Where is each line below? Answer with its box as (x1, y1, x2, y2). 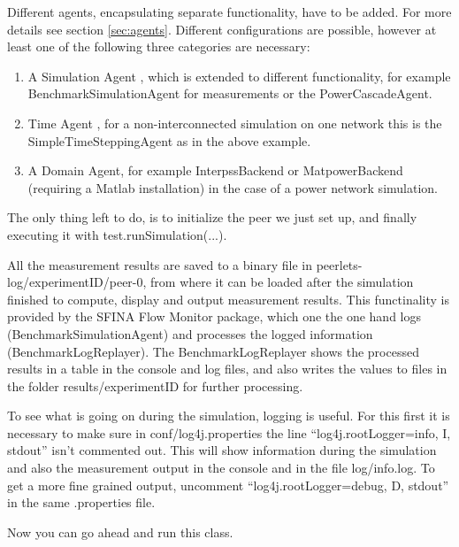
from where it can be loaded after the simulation (150, 273, 414, 291)
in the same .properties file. (7, 493, 156, 512)
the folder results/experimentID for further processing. (7, 376, 303, 395)
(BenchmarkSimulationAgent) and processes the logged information (7, 324, 373, 343)
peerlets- (316, 255, 363, 273)
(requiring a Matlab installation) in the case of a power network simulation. (27, 178, 438, 196)
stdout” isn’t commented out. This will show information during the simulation (7, 441, 437, 459)
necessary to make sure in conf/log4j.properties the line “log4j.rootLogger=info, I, (7, 423, 451, 442)
